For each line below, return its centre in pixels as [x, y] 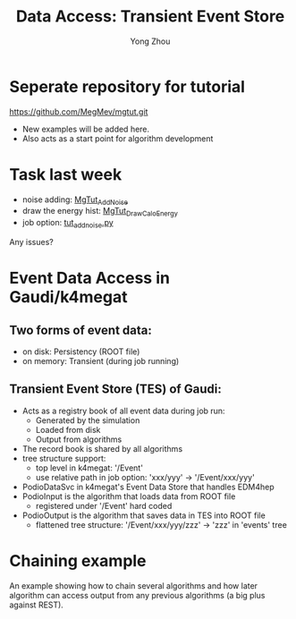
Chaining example [78, 561]
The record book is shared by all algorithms [102, 448]
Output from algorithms [79, 439]
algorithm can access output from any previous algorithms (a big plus [137, 595]
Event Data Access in [89, 278]
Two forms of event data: [80, 330]
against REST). [37, 605]
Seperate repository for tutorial [127, 86]
